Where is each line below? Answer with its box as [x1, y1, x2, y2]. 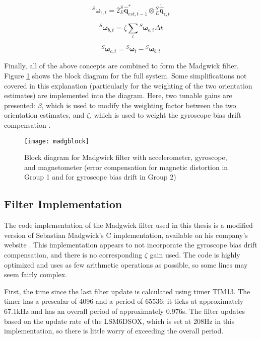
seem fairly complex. [4, 269, 67, 280]
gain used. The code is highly [150, 249, 240, 260]
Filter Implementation [4, 196, 122, 212]
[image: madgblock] [24, 137, 89, 145]
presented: [4, 100, 35, 110]
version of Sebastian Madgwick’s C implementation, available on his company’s [4, 229, 248, 240]
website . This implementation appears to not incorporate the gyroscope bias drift [4, 239, 257, 250]
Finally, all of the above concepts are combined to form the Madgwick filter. [4, 60, 239, 71]
